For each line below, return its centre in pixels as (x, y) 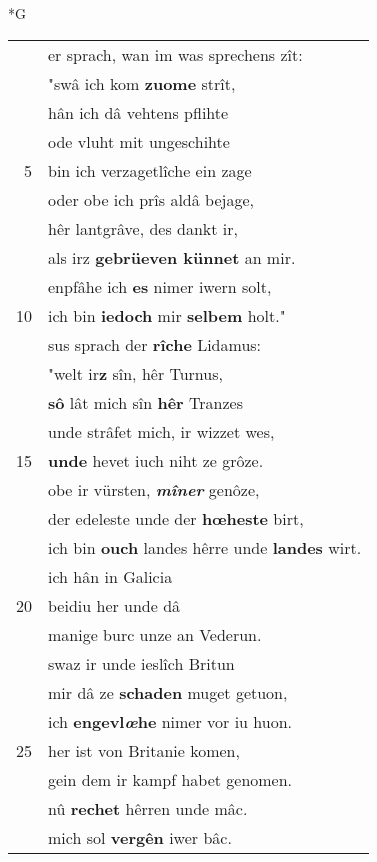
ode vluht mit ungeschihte (139, 141)
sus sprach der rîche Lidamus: (155, 344)
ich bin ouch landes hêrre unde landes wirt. (205, 547)
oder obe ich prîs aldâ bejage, (151, 199)
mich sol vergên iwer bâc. (140, 837)
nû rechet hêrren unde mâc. (148, 808)
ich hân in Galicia (110, 576)
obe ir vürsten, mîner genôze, (154, 489)
